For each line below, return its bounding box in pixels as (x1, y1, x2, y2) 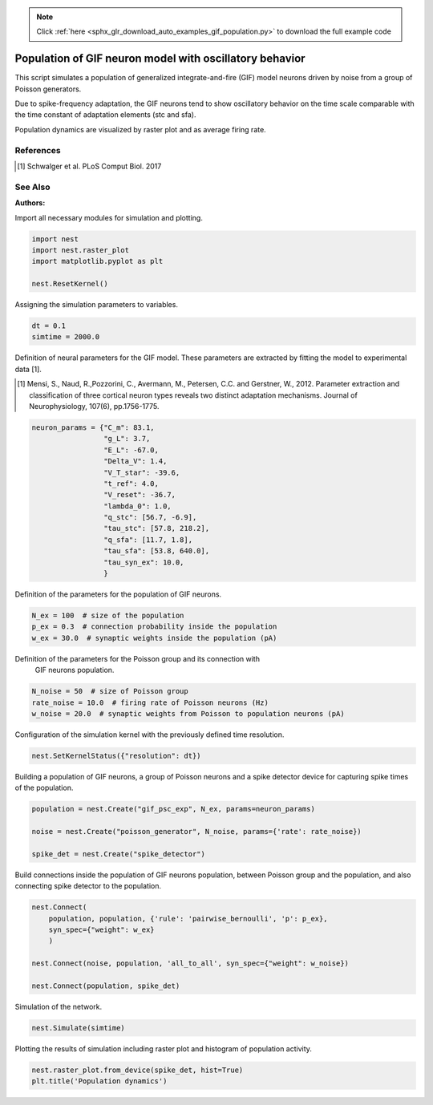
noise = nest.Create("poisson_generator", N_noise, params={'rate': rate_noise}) (31, 827, 362, 836)
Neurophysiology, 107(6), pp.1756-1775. (29, 401, 160, 411)
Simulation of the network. (14, 1002, 103, 1011)
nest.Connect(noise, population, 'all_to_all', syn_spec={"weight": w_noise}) (31, 959, 349, 968)
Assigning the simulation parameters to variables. (14, 300, 178, 310)
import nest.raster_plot (31, 245, 130, 254)
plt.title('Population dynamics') (31, 1077, 168, 1086)
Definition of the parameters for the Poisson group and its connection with (14, 654, 261, 663)
